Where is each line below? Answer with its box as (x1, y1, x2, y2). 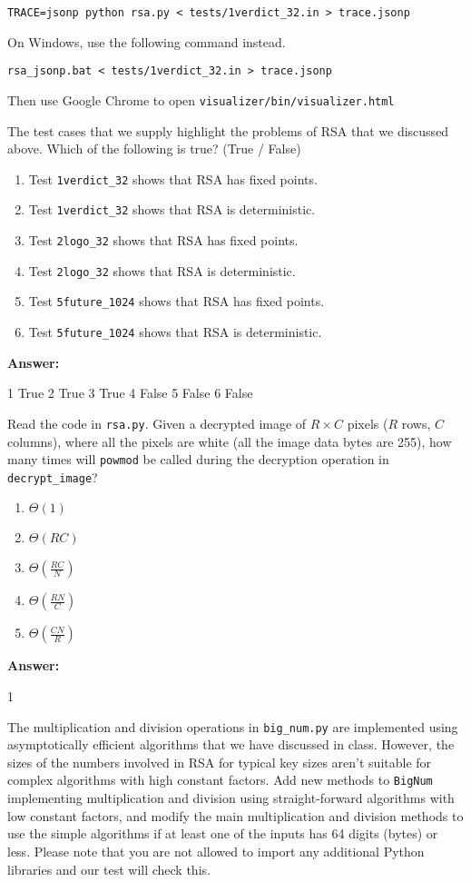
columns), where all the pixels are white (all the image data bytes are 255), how (7, 431, 452, 451)
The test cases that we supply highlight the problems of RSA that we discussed (7, 121, 449, 140)
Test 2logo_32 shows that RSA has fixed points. (28, 231, 299, 250)
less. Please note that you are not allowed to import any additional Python (7, 841, 425, 860)
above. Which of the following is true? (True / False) (7, 139, 301, 158)
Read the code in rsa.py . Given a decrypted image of (7, 413, 307, 432)
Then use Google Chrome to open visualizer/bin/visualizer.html (7, 90, 395, 109)
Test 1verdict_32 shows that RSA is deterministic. (28, 200, 316, 219)
